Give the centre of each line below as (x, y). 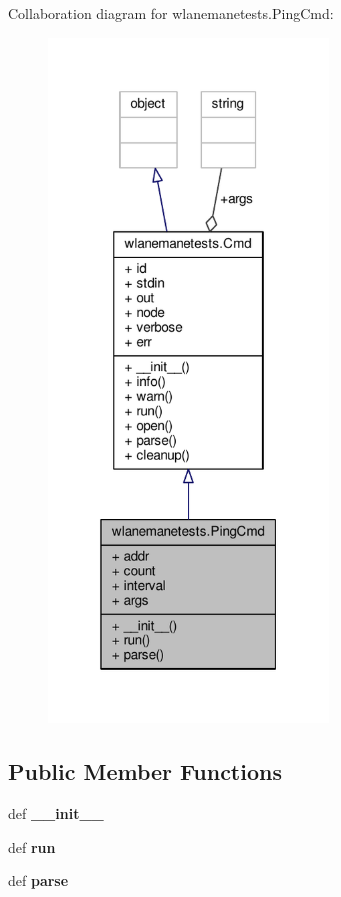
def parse (38, 880)
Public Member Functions (145, 771)
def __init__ (56, 813)
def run (32, 846)
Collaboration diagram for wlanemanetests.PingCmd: (171, 13)
